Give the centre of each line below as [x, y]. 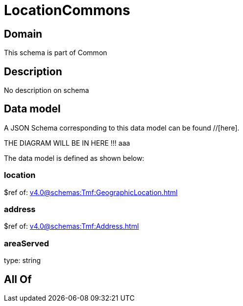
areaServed [27, 243]
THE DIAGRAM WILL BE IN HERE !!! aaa [67, 143]
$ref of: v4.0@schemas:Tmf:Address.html [72, 226]
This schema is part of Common [56, 53]
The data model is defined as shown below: [74, 158]
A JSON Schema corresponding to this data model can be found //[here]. [122, 128]
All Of [18, 279]
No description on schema [47, 90]
